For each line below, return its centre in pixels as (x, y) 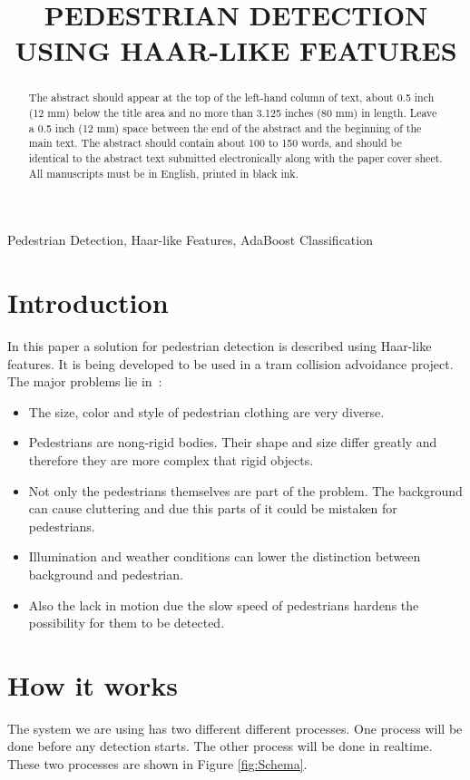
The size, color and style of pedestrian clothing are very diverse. (206, 411)
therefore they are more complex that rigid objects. (171, 459)
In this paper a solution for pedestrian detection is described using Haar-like (220, 346)
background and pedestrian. (106, 574)
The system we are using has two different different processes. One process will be (235, 728)
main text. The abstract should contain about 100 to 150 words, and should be (215, 143)
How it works (93, 684)
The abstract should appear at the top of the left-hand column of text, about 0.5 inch (231, 97)
